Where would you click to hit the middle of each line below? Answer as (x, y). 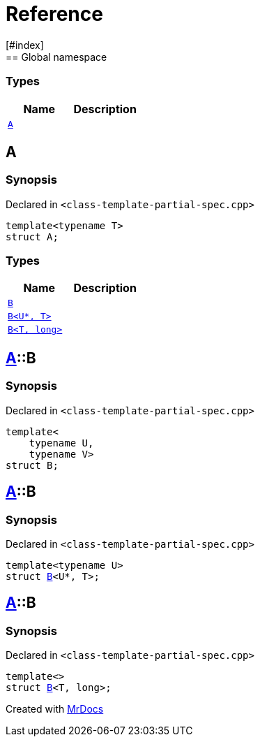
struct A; (32, 237)
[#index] (25, 45)
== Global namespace (56, 57)
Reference (54, 14)
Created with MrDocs (55, 709)
